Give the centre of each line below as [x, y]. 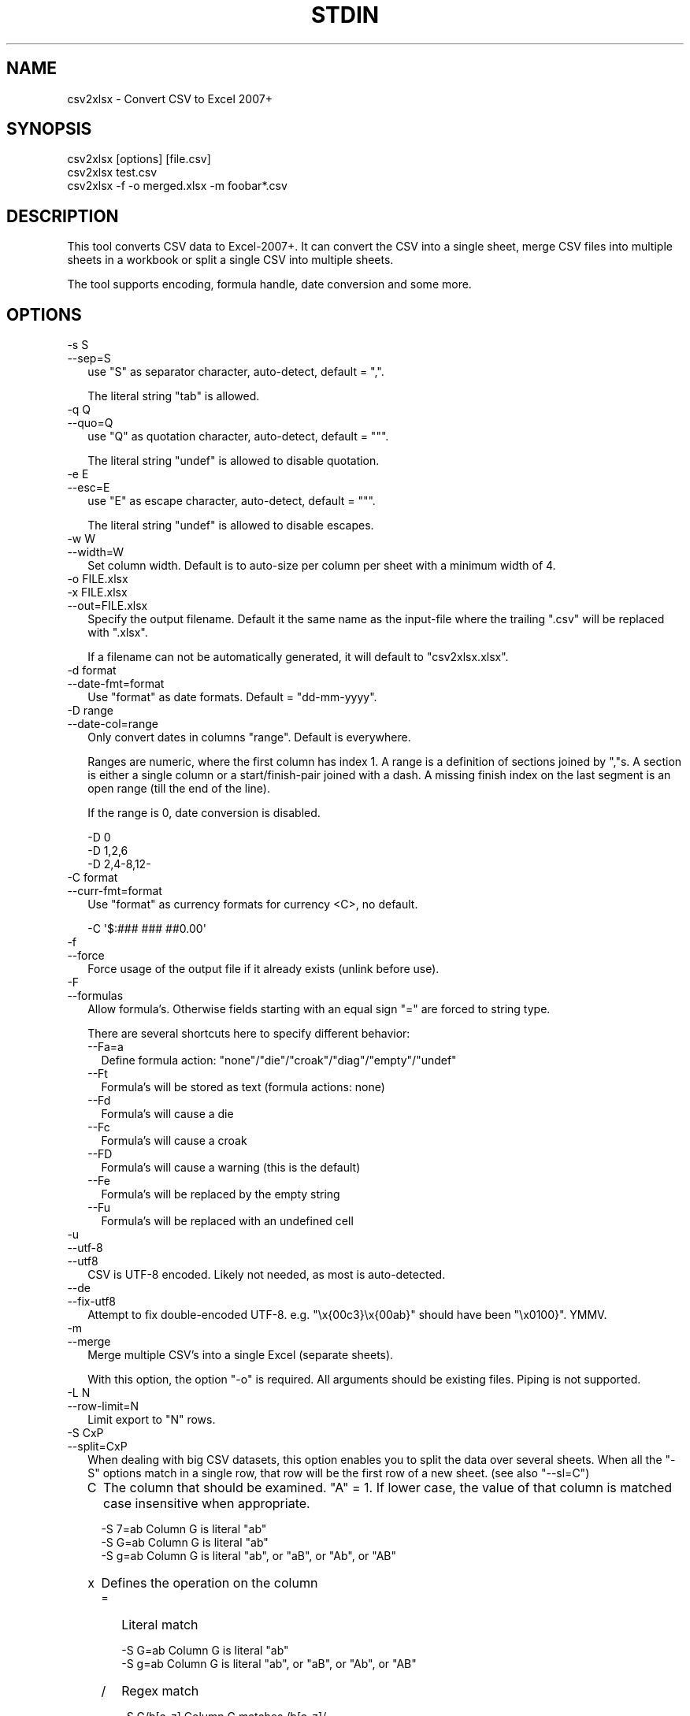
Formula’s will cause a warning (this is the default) [231, 1168]
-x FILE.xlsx [97, 592]
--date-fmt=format [116, 684]
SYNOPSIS [49, 129]
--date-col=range [113, 724]
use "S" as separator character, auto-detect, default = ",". [236, 372]
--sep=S [89, 358]
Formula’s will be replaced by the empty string [221, 1194]
